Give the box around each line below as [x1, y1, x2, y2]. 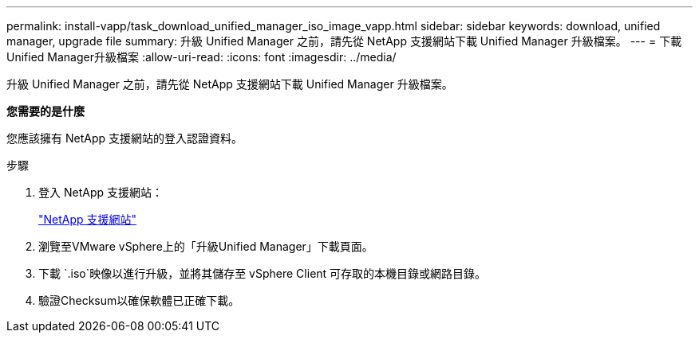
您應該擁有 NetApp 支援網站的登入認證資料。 [6, 131, 243, 145]
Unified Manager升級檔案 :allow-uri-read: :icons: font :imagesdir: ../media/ [6, 50, 397, 64]
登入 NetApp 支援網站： [38, 185, 163, 199]
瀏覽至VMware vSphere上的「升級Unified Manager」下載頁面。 [38, 240, 373, 253]
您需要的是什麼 [6, 104, 85, 118]
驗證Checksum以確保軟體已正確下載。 [38, 294, 240, 307]
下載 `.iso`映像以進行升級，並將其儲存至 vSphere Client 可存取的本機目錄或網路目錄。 [38, 267, 487, 280]
